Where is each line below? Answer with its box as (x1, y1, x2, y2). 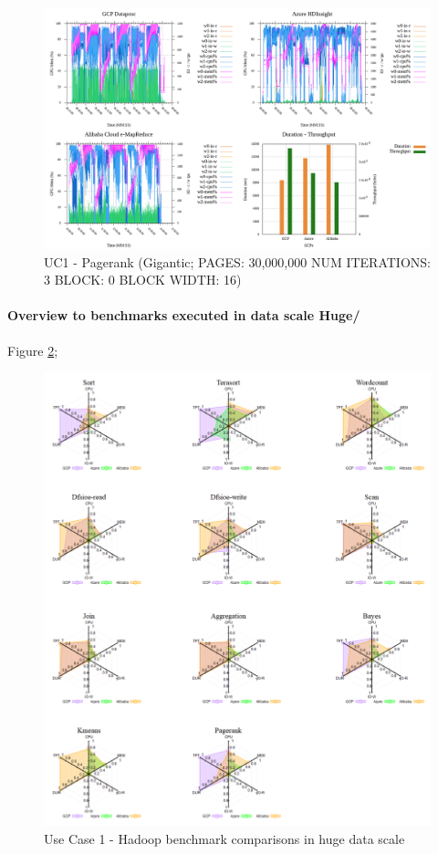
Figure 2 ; (7, 340, 58, 359)
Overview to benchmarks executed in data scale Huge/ (7, 306, 360, 325)
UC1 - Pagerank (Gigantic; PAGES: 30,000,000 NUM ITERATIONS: (44, 252, 431, 271)
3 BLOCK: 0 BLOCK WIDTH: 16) (44, 270, 242, 289)
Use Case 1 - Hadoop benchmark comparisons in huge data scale (44, 828, 405, 848)
